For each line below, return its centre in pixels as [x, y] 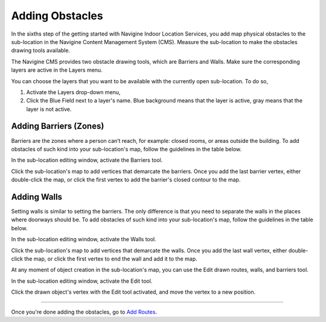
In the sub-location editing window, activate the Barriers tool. [87, 160]
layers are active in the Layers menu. [57, 70]
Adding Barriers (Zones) [58, 126]
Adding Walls [37, 197]
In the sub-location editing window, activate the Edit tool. [82, 281]
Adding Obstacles [57, 16]
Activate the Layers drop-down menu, [73, 92]
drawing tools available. [41, 51]
